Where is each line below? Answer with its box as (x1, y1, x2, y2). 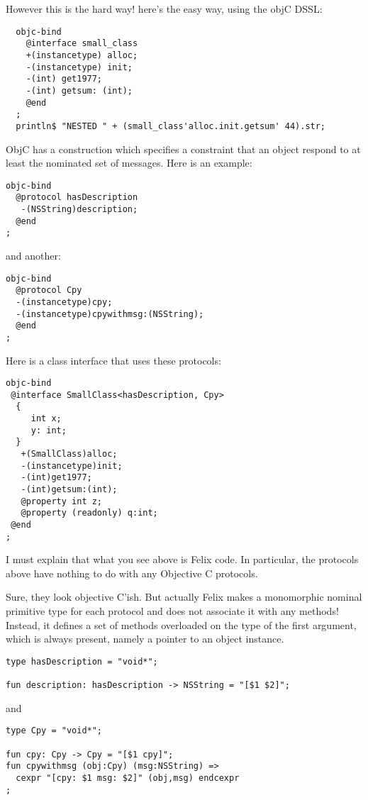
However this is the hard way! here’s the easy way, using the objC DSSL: (6, 1, 323, 16)
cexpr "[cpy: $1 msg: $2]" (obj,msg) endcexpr (16, 773, 240, 784)
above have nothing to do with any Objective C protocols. (6, 565, 258, 580)
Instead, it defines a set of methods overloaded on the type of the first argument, (6, 617, 357, 632)
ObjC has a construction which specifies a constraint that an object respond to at (6, 141, 361, 156)
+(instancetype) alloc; (26, 50, 138, 60)
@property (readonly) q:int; (21, 508, 158, 518)
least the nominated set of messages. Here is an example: (6, 155, 252, 170)
